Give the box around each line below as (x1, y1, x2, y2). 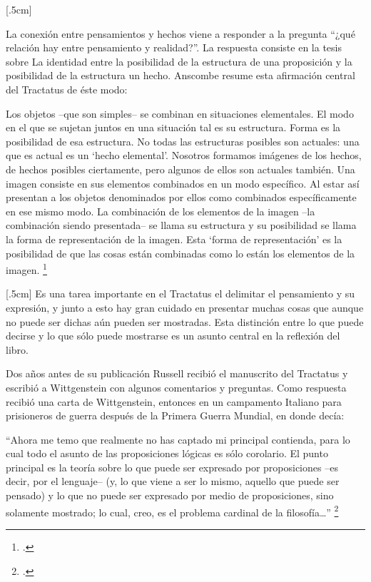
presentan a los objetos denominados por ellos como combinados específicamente (6, 190, 357, 205)
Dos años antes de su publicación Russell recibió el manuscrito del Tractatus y (6, 366, 348, 381)
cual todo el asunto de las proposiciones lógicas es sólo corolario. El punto (6, 446, 328, 461)
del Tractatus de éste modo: (6, 81, 128, 96)
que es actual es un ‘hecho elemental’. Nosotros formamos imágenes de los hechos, (6, 148, 362, 163)
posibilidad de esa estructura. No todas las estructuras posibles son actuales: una (6, 133, 360, 148)
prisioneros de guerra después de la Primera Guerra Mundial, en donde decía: (6, 408, 345, 423)
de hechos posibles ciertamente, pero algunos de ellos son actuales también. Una (6, 161, 355, 176)
